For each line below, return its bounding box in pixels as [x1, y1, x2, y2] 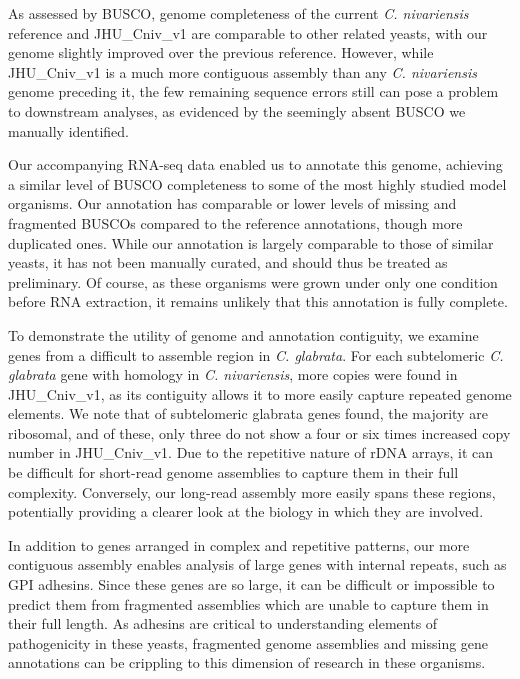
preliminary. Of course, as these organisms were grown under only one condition [8, 271, 498, 292]
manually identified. [8, 120, 129, 141]
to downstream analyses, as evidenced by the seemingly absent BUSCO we [8, 100, 466, 121]
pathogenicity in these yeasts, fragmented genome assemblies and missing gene [8, 632, 489, 653]
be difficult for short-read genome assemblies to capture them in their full [8, 462, 459, 483]
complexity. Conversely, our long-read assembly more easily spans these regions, [8, 481, 496, 502]
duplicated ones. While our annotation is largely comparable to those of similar [8, 232, 494, 253]
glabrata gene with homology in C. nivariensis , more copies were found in [8, 364, 458, 385]
